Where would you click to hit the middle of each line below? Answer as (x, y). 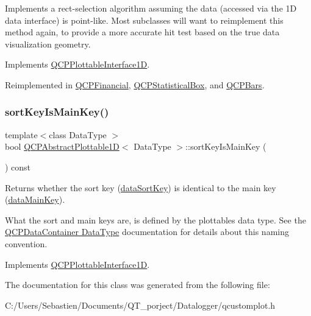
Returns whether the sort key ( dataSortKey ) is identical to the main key (141, 187)
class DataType (78, 134)
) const (18, 167)
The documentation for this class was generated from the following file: (138, 285)
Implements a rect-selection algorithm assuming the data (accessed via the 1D (151, 8)
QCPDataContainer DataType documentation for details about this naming (147, 232)
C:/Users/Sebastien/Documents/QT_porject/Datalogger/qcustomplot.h (140, 305)
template (21, 134)
